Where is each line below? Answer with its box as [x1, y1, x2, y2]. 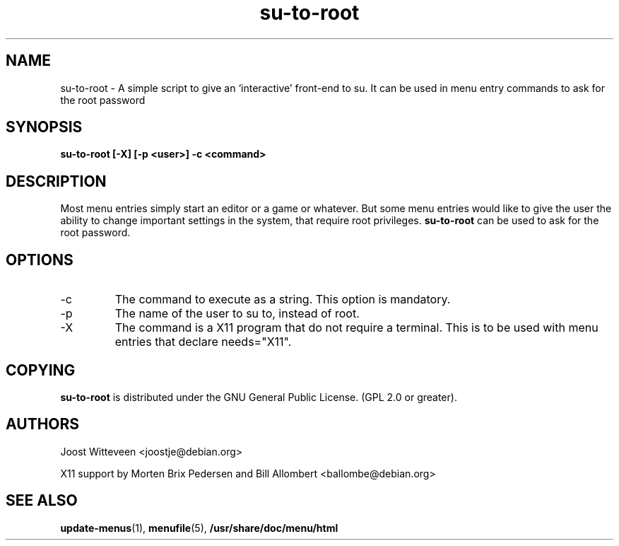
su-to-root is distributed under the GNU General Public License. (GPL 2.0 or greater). [60, 390, 457, 403]
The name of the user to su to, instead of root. [114, 306, 360, 321]
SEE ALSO [6, 492, 78, 510]
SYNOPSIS [6, 118, 83, 136]
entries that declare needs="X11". [114, 335, 292, 349]
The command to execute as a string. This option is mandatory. [114, 292, 451, 307]
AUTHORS [6, 415, 80, 434]
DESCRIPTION [6, 172, 107, 190]
